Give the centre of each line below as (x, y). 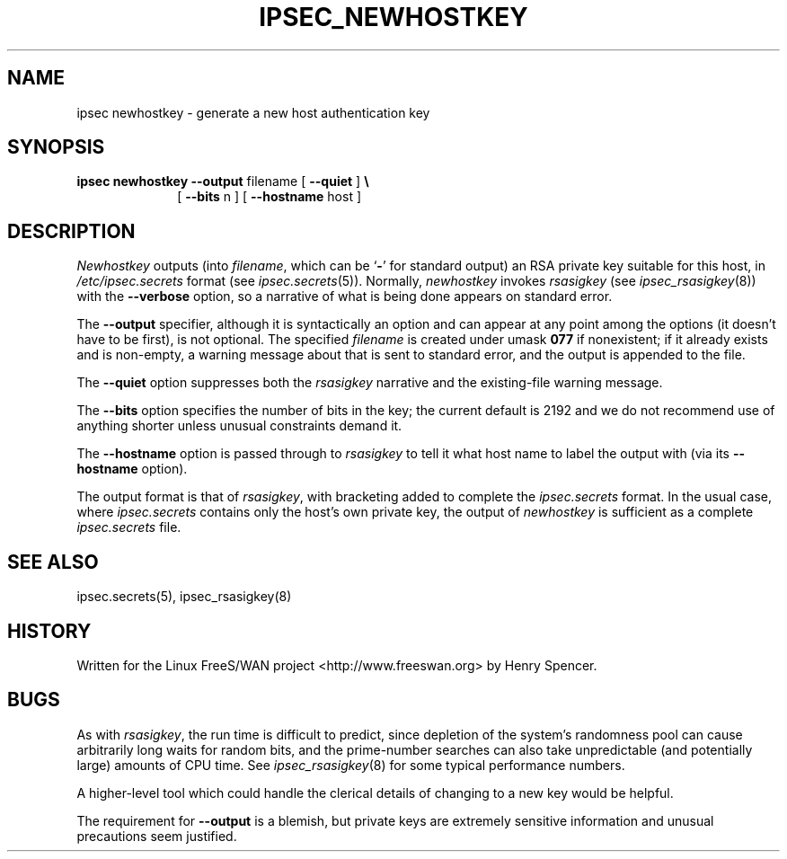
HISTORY (49, 631)
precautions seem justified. (157, 836)
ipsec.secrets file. (129, 527)
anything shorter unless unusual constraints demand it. (239, 426)
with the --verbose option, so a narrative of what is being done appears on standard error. (345, 297)
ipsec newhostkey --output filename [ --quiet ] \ (223, 182)
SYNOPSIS (56, 147)
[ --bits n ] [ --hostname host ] (270, 197)
